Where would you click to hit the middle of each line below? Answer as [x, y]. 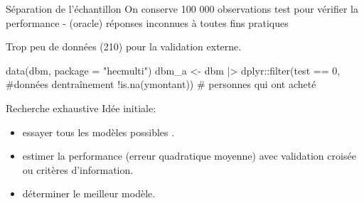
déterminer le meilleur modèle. [89, 193]
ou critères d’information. [78, 169]
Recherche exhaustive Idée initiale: [81, 108]
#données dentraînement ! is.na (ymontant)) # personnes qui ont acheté [161, 84]
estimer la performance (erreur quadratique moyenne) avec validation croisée [189, 156]
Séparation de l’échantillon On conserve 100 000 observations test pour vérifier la [182, 9]
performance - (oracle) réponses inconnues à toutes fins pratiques [147, 22]
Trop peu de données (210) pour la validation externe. [124, 46]
